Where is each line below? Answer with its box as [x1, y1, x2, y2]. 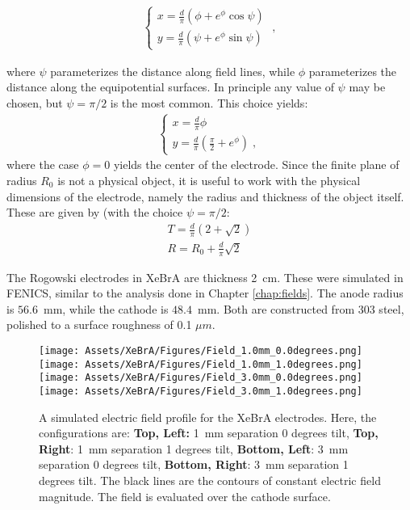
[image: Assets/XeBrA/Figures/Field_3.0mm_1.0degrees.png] [39, 385, 362, 397]
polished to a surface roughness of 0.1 [6, 316, 192, 333]
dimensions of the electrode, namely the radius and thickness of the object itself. [6, 188, 404, 204]
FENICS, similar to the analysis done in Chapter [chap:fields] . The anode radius [6, 285, 404, 301]
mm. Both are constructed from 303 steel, [197, 300, 404, 317]
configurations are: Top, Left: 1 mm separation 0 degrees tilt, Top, [39, 424, 379, 441]
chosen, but [6, 94, 63, 111]
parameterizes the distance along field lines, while [50, 62, 295, 79]
